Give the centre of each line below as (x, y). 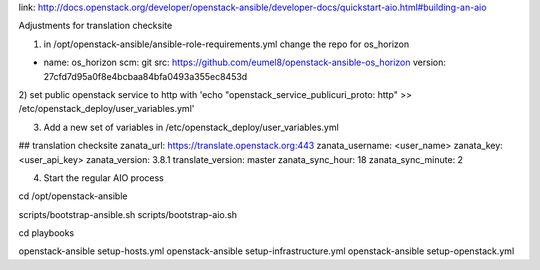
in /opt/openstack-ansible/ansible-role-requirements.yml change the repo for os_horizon (226, 44)
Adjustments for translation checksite (95, 26)
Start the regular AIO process (103, 177)
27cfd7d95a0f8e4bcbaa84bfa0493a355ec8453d (145, 76)
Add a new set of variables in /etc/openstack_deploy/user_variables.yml (191, 127)
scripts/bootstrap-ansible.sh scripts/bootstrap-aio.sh (128, 214)
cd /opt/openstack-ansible (73, 196)
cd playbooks (46, 233)
